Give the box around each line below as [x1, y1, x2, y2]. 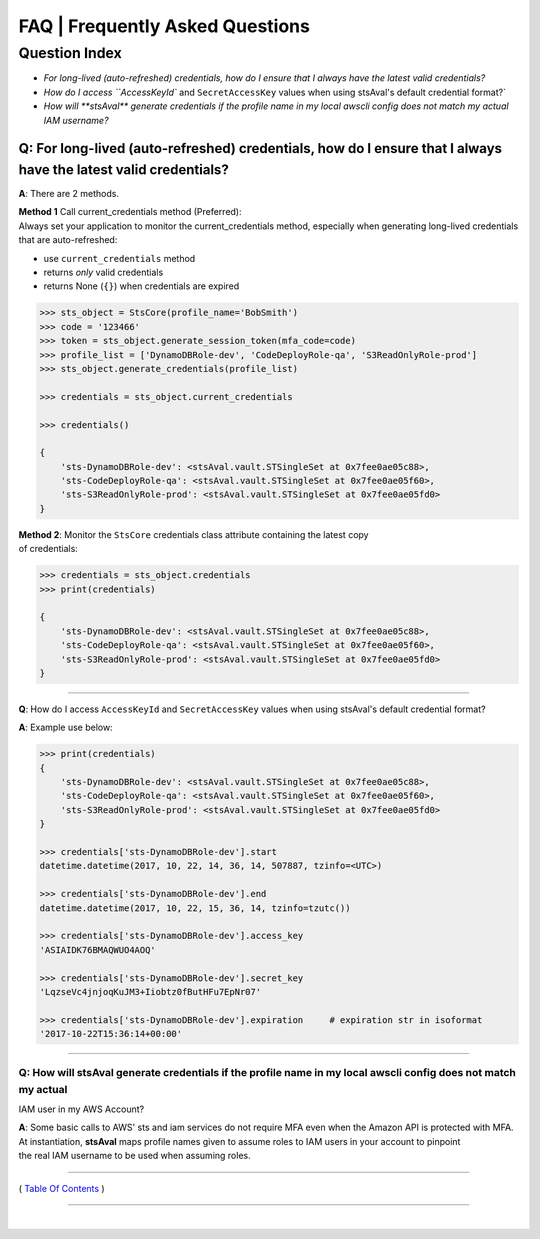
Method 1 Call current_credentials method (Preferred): [18, 206, 242, 218]
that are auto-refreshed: [18, 234, 118, 246]
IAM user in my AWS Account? [18, 1103, 145, 1115]
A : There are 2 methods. [18, 188, 120, 200]
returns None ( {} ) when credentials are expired [43, 280, 240, 292]
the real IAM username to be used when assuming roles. [18, 1150, 251, 1162]
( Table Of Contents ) [18, 1182, 105, 1194]
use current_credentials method [43, 252, 196, 264]
